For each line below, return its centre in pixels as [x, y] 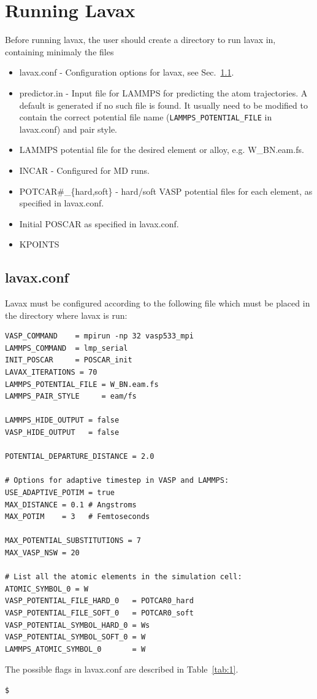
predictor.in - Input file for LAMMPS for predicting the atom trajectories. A [163, 92]
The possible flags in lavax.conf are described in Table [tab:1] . [122, 669]
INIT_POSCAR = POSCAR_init [69, 360]
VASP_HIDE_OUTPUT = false [62, 433]
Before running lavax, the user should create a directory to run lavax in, [140, 40]
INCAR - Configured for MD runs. [84, 170]
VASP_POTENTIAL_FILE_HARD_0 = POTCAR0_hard [99, 601]
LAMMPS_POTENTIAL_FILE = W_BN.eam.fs [82, 384]
